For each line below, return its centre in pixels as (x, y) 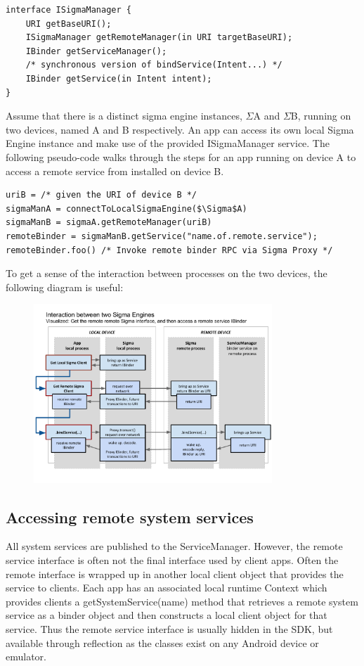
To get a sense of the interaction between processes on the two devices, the (167, 273)
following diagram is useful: (65, 287)
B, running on (321, 116)
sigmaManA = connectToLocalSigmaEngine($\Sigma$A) (126, 209)
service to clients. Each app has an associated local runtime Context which (167, 588)
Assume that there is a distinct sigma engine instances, (124, 116)
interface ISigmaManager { (69, 10)
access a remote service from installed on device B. (115, 171)
